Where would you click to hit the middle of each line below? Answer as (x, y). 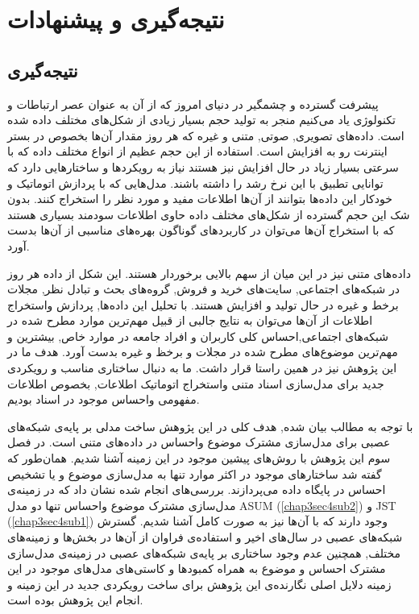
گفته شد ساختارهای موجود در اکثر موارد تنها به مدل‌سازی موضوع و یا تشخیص (195, 473)
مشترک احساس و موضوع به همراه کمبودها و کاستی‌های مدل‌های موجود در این (197, 568)
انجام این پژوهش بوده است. (75, 600)
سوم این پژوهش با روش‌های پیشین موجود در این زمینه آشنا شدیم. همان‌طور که (199, 458)
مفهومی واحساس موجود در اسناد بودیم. (104, 399)
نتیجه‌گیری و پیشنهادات (116, 19)
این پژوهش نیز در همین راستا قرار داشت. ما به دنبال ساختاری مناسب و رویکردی (202, 368)
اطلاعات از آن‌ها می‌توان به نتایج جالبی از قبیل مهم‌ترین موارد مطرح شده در (190, 320)
